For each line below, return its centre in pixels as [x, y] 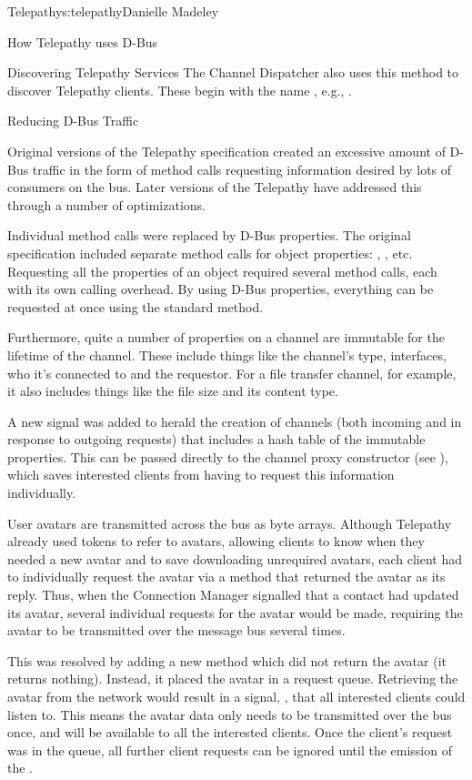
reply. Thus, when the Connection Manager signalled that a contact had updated [233, 595]
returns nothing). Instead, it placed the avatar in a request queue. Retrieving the [233, 679]
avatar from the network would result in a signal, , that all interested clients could [236, 696]
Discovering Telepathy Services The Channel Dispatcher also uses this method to [233, 72]
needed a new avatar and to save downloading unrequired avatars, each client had [235, 558]
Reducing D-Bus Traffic [73, 121]
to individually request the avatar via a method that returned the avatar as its [226, 577]
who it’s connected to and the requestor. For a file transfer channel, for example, [232, 373]
